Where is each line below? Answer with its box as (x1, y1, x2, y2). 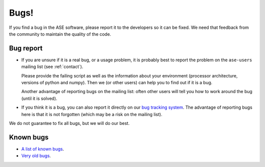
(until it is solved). (21, 95, 57, 101)
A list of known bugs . (21, 146, 64, 152)
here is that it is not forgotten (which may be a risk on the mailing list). (21, 111, 162, 117)
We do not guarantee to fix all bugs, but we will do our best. (9, 120, 130, 126)
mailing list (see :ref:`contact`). (21, 64, 83, 70)
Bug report (9, 44, 43, 52)
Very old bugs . (21, 153, 51, 159)
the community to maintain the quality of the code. (9, 31, 111, 37)
